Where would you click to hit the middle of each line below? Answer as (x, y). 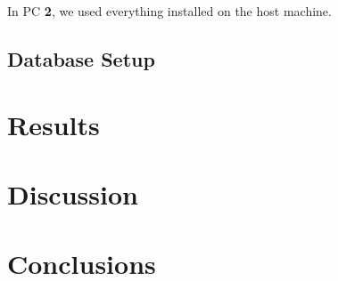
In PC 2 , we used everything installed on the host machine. (169, 11)
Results (54, 124)
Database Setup (81, 58)
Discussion (73, 193)
